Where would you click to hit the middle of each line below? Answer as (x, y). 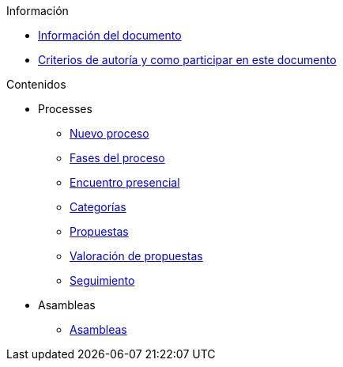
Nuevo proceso (109, 133)
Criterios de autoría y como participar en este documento (187, 60)
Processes (65, 109)
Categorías (98, 207)
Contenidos (36, 84)
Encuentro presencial (125, 182)
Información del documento (110, 35)
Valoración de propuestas (136, 256)
